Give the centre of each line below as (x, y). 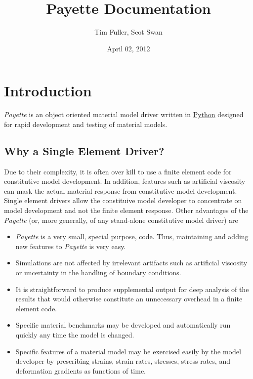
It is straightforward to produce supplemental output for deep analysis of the (132, 289)
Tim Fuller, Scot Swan (128, 32)
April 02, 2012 (128, 48)
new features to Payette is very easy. (71, 246)
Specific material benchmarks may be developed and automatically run (123, 325)
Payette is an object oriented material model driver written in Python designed (124, 114)
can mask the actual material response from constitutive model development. (121, 190)
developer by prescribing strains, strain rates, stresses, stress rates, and (123, 361)
